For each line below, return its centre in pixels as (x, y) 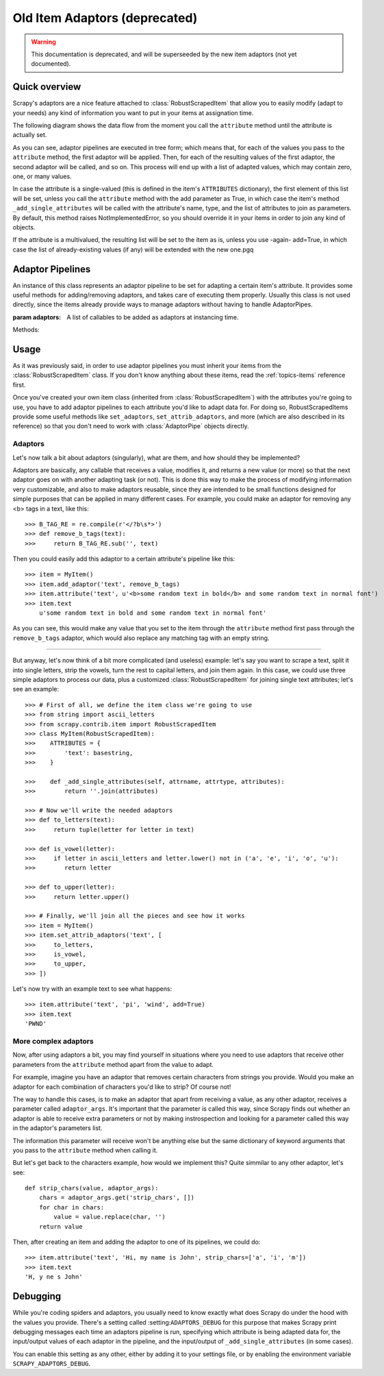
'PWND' (36, 1024)
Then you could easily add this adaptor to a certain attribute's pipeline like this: (124, 559)
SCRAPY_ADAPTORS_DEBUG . (52, 1364)
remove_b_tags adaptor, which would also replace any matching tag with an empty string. (141, 638)
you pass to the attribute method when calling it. (85, 1150)
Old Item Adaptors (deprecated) (105, 18)
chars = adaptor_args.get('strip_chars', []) (117, 1198)
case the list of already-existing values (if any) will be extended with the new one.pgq (133, 249)
